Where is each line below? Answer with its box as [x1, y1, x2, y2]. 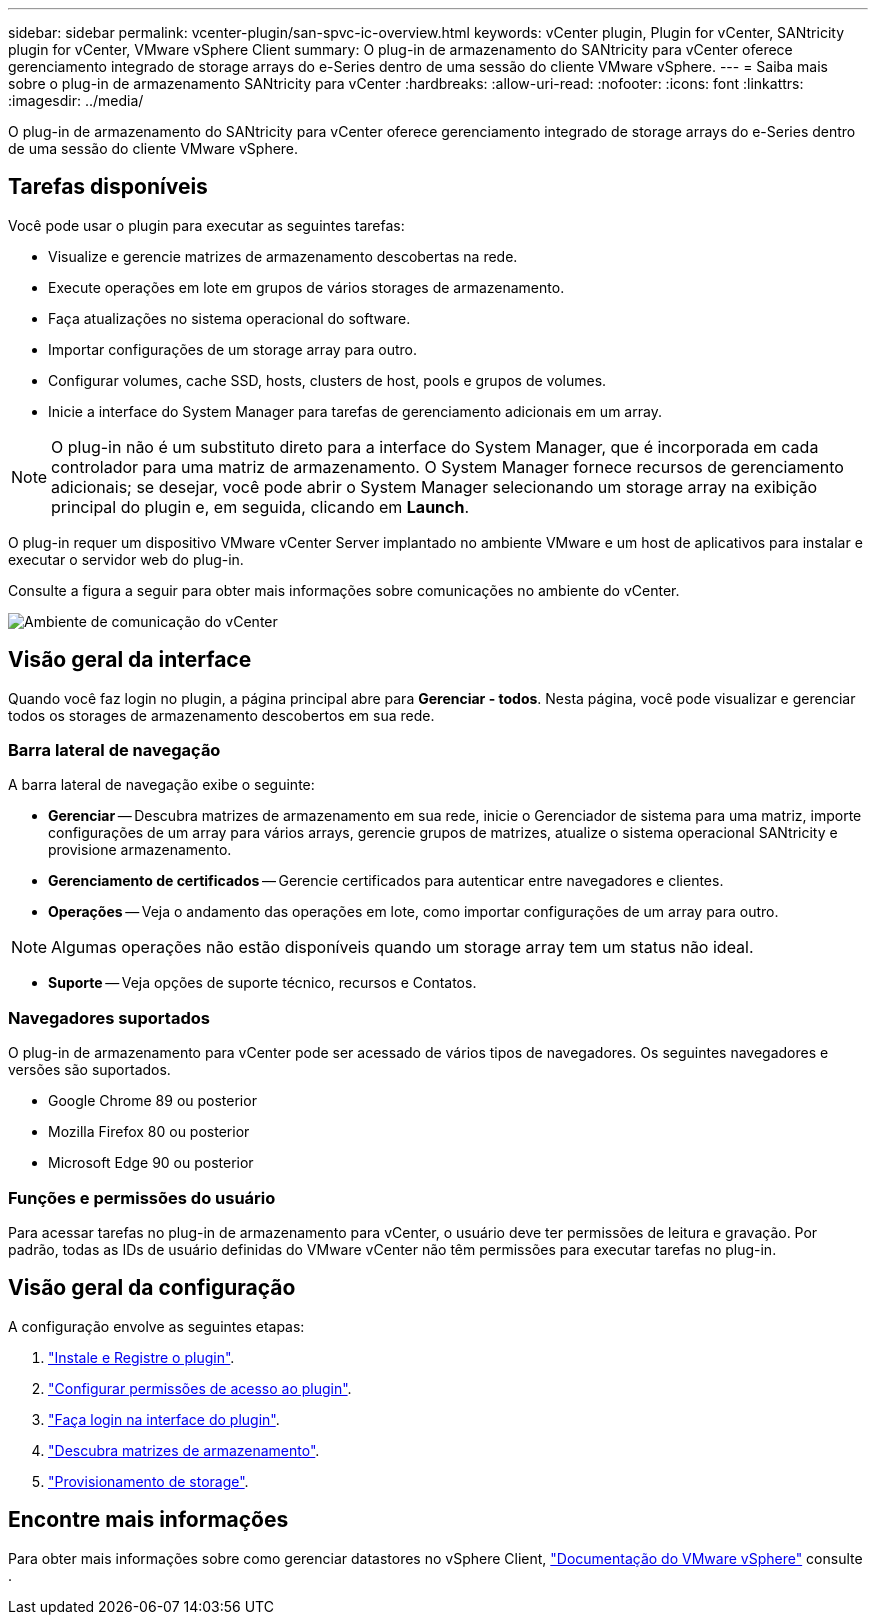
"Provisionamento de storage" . [48, 1472, 249, 1490]
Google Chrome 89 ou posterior [48, 1092, 257, 1110]
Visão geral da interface [8, 647, 252, 673]
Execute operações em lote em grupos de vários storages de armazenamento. [48, 278, 565, 296]
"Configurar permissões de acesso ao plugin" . [48, 1379, 352, 1397]
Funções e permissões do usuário [8, 1187, 276, 1208]
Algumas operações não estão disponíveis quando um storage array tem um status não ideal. [51, 937, 754, 958]
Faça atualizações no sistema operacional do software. [48, 309, 411, 327]
